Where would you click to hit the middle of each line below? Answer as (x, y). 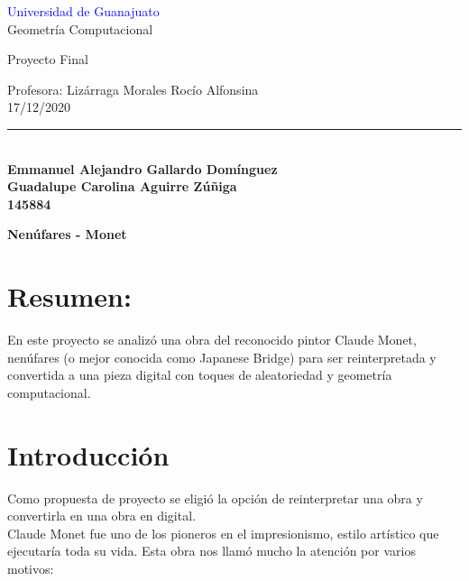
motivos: (31, 568)
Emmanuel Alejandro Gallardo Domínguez (143, 168)
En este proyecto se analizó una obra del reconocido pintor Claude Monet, (212, 340)
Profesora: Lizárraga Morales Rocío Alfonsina (133, 89)
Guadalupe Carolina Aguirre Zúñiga (122, 186)
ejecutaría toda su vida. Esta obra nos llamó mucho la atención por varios (212, 551)
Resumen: (69, 296)
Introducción (88, 454)
